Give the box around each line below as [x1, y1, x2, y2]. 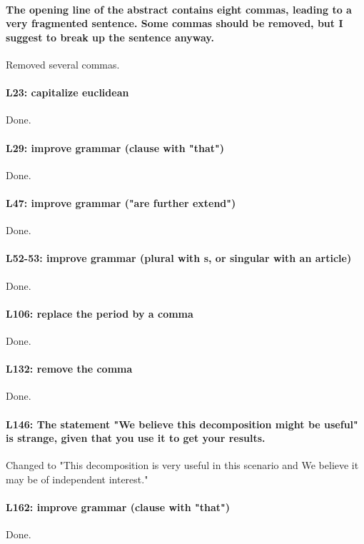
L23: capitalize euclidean [6, 85, 129, 100]
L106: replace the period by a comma [6, 306, 193, 321]
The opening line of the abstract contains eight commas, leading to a [6, 1, 352, 16]
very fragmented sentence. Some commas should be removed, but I [6, 16, 343, 31]
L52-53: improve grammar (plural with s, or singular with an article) [6, 251, 352, 266]
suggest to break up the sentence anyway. [6, 29, 214, 44]
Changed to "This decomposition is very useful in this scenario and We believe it [6, 458, 359, 473]
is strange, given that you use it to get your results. [6, 430, 266, 445]
